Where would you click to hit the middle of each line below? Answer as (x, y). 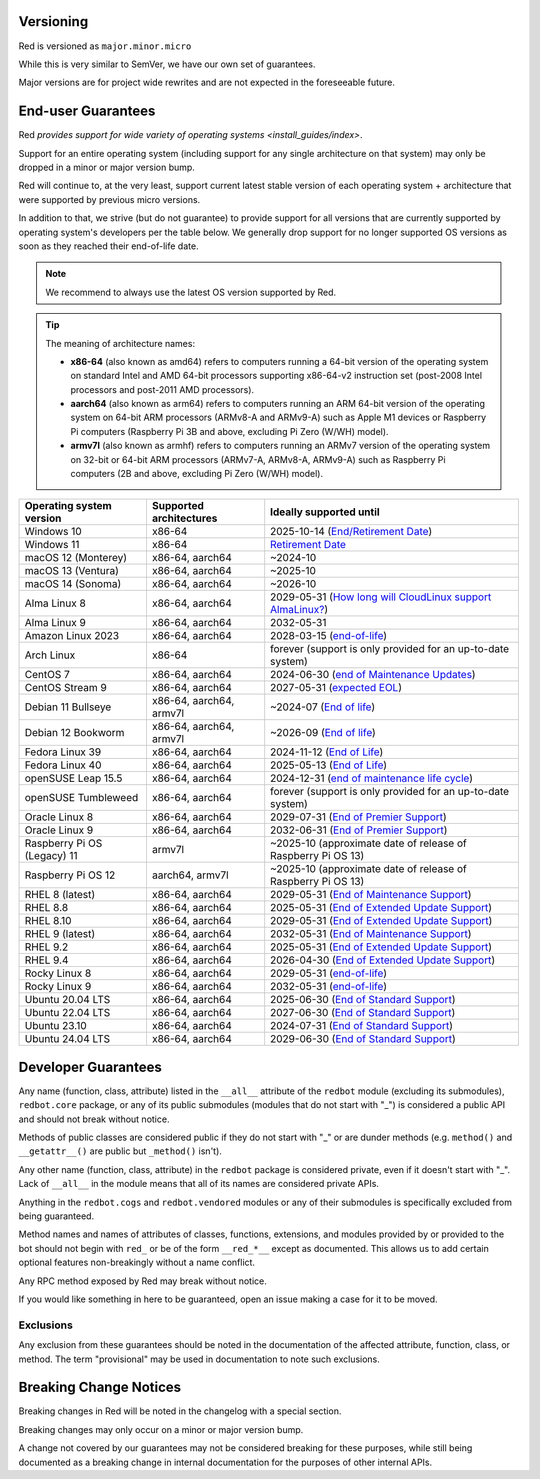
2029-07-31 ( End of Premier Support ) (358, 817)
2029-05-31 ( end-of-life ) (329, 973)
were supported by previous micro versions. (109, 199)
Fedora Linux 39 (63, 752)
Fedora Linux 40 (63, 765)
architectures (184, 518)
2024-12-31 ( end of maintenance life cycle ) (372, 778)
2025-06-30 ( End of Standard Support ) (363, 1000)
